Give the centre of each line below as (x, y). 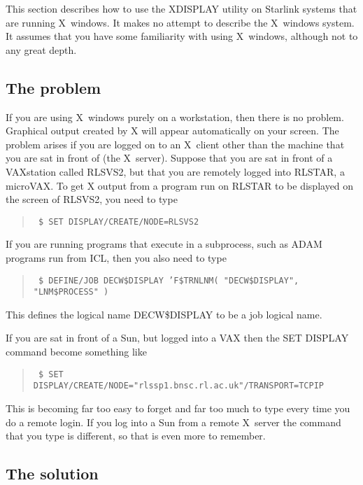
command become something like (76, 352)
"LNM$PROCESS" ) (71, 292)
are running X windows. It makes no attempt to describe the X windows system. (180, 22)
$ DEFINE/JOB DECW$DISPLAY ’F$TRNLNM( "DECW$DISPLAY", (169, 280)
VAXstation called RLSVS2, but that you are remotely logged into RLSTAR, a (175, 171)
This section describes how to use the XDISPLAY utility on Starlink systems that (181, 8)
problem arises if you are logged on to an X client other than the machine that (175, 144)
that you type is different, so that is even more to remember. (136, 436)
